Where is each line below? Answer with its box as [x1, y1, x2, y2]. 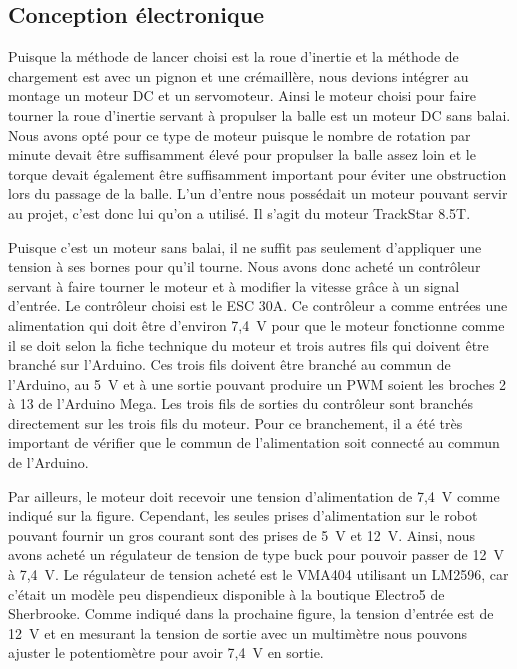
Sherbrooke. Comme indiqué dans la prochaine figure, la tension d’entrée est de [8, 603, 494, 624]
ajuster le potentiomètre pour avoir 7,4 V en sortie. [8, 642, 324, 663]
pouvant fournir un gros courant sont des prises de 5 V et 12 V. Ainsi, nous [8, 524, 476, 545]
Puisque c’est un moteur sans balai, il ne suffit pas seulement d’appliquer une [8, 236, 482, 257]
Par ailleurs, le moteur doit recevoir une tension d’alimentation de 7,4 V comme [8, 485, 500, 506]
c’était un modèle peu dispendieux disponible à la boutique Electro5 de [8, 583, 445, 604]
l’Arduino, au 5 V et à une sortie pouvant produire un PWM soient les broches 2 [8, 373, 507, 394]
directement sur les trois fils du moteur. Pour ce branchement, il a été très [8, 412, 463, 433]
